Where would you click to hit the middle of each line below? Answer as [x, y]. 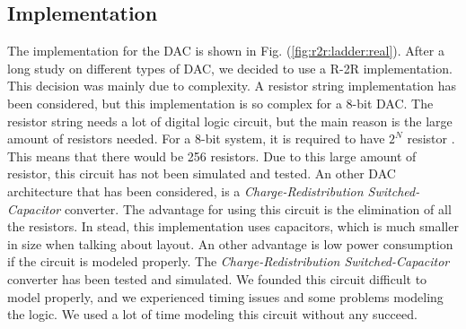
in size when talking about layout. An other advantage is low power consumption [230, 243]
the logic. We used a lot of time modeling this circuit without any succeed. [212, 314]
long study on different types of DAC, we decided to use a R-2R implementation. [230, 68]
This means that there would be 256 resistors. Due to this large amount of [212, 156]
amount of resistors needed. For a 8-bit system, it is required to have [196, 139]
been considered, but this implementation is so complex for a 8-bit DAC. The [220, 103]
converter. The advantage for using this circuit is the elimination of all [258, 208]
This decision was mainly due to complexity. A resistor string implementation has [232, 86]
